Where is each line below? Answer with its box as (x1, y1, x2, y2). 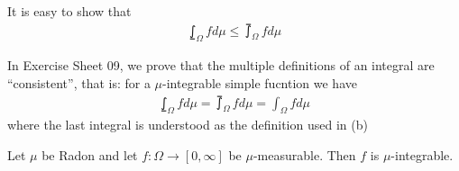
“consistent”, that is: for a (7, 74, 151, 93)
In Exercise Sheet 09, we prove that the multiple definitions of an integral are (7, 56, 435, 75)
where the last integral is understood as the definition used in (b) (7, 115, 368, 134)
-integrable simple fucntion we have (162, 74, 357, 93)
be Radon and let (41, 146, 138, 165)
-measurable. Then (252, 146, 356, 165)
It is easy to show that (7, 2, 132, 20)
